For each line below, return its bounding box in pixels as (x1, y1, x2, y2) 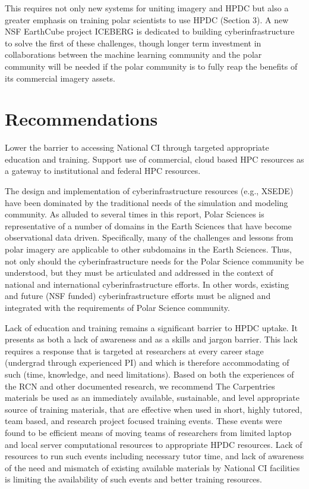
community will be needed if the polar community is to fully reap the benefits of (5, 60, 298, 72)
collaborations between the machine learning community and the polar (5, 48, 262, 61)
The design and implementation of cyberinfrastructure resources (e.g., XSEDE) (5, 185, 294, 197)
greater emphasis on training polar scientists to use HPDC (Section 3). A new (5, 13, 289, 26)
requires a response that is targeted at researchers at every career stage (5, 344, 264, 357)
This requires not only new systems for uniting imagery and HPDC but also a (5, 2, 289, 14)
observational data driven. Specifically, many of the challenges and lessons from (5, 231, 294, 244)
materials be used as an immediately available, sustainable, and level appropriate (5, 391, 299, 404)
